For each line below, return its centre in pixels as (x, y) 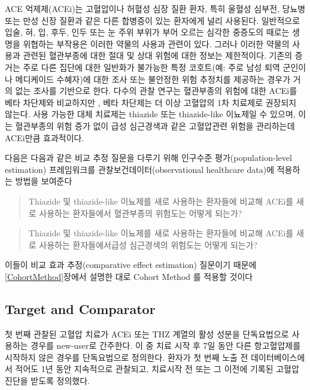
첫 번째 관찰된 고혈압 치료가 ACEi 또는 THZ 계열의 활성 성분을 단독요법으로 (147, 333)
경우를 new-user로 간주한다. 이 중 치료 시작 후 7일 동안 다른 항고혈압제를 (166, 345)
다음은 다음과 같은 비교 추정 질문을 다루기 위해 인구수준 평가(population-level (148, 158)
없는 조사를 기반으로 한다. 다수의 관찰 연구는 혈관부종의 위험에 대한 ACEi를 (156, 91)
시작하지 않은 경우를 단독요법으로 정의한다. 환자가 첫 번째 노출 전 (127, 357)
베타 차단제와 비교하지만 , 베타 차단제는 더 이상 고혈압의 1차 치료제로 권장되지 (151, 102)
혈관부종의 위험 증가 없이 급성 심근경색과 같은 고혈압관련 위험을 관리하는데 (155, 125)
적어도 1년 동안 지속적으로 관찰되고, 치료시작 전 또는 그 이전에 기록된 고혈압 (157, 369)
